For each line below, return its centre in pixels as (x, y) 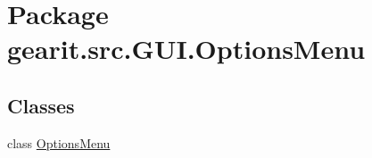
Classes (41, 105)
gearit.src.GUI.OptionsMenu (186, 49)
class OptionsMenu (59, 142)
